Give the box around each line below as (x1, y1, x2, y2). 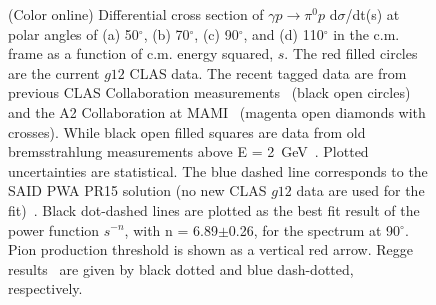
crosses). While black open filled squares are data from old (8, 121, 366, 142)
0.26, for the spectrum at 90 (228, 219, 401, 240)
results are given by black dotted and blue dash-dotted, (8, 258, 354, 279)
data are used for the (296, 180, 425, 201)
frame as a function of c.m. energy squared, (8, 43, 274, 64)
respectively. (8, 278, 83, 299)
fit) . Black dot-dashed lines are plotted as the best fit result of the (8, 199, 420, 220)
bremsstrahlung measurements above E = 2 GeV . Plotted (8, 141, 369, 162)
